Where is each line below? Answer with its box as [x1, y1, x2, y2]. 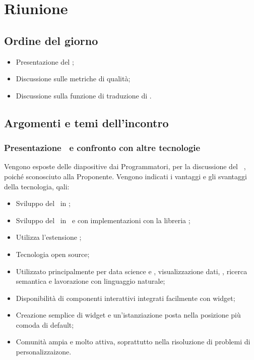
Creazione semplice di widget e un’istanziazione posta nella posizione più [16, 310, 241, 320]
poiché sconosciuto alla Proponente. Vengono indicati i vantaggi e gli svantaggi [4, 171, 247, 181]
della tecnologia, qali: [4, 181, 70, 191]
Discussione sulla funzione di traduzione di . [16, 90, 152, 100]
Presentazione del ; [16, 56, 74, 67]
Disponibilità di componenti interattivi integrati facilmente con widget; [16, 292, 235, 303]
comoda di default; [16, 319, 74, 330]
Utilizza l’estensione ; [16, 232, 82, 242]
